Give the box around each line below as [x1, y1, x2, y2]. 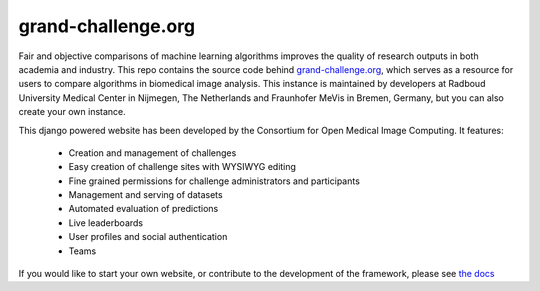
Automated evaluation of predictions [68, 203, 219, 215]
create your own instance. [18, 106, 127, 118]
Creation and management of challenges [68, 146, 237, 159]
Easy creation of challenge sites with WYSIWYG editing [68, 161, 297, 173]
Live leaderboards [68, 216, 144, 229]
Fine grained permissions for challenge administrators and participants [68, 175, 360, 187]
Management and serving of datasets [68, 189, 224, 201]
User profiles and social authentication [68, 231, 228, 243]
